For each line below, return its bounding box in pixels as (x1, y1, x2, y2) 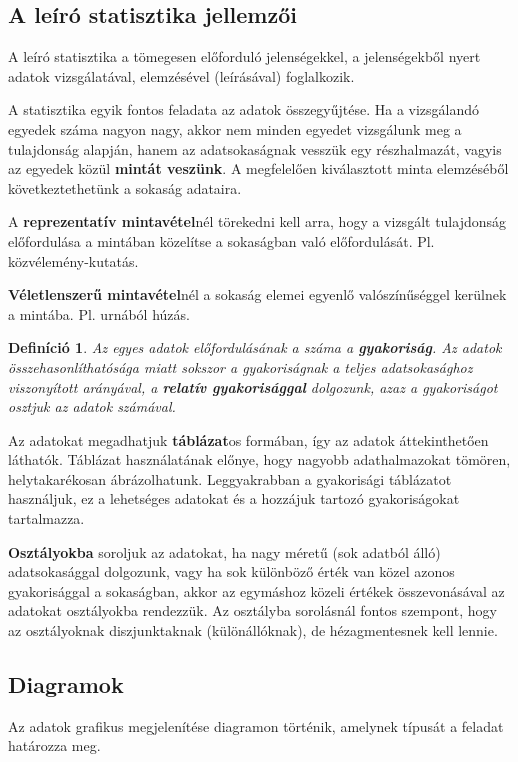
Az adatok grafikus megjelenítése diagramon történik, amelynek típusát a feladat (8, 715, 504, 736)
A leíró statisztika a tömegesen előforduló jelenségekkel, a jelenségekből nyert (8, 46, 481, 67)
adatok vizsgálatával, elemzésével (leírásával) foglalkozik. (8, 65, 355, 86)
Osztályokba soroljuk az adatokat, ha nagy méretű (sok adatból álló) (8, 541, 441, 562)
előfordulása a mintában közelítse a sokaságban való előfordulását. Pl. (8, 230, 435, 251)
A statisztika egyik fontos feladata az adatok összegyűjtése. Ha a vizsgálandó (8, 99, 480, 120)
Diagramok (8, 669, 124, 700)
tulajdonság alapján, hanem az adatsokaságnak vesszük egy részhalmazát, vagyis (8, 138, 502, 159)
